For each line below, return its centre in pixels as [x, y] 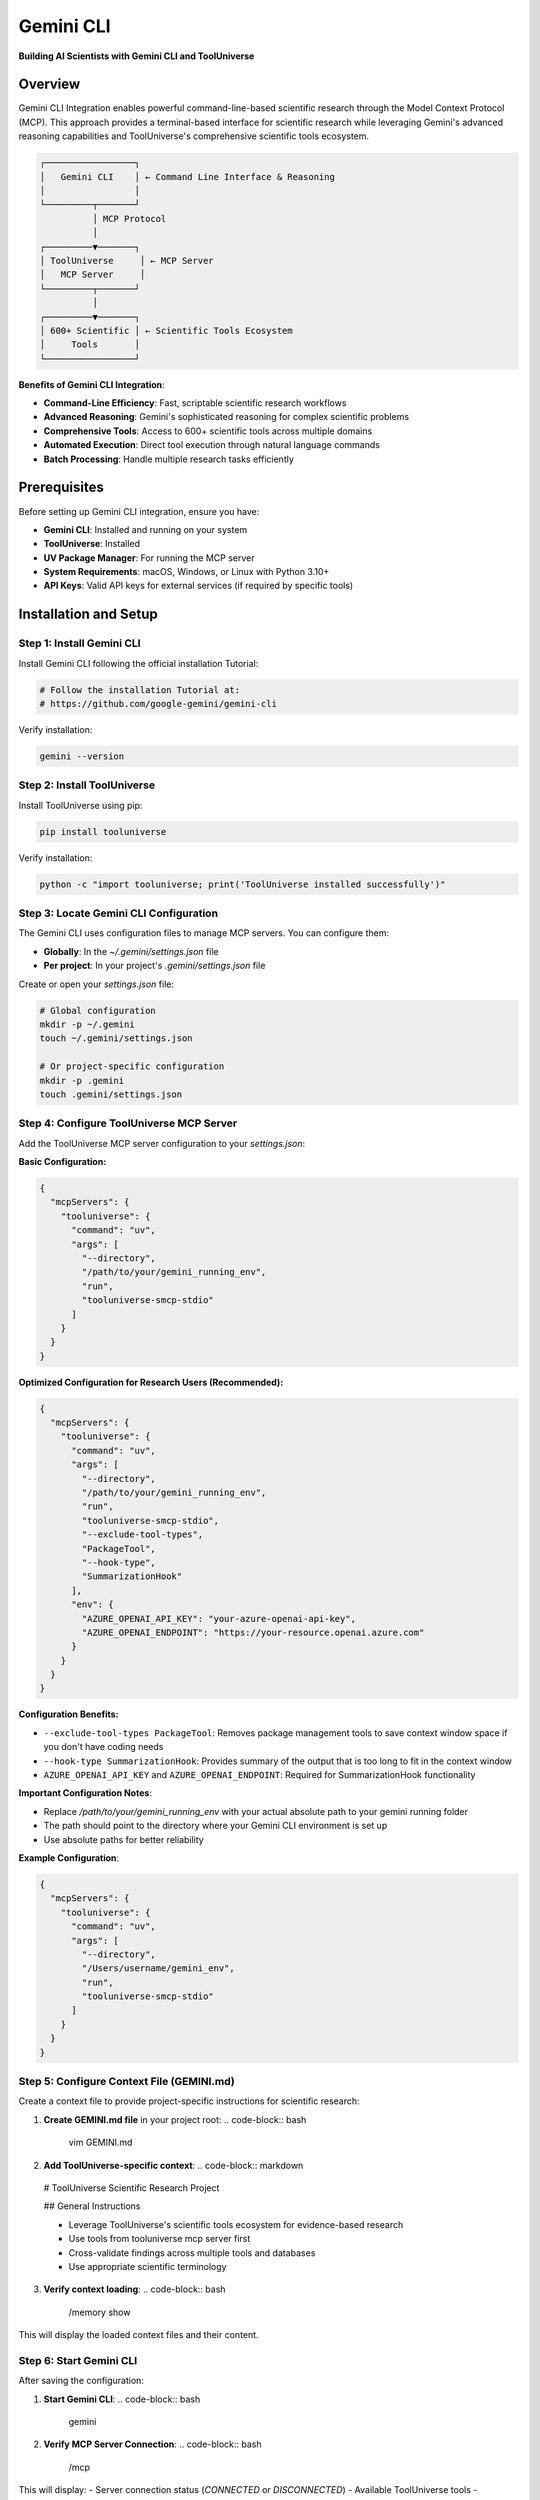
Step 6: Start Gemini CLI [78, 2360]
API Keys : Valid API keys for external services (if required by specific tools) [198, 586]
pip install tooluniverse [103, 831]
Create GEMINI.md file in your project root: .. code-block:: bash [175, 2119]
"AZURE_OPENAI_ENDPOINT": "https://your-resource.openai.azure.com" [253, 1632]
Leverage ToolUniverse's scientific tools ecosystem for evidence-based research [236, 2224]
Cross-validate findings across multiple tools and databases [192, 2252]
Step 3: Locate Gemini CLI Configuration [118, 913]
